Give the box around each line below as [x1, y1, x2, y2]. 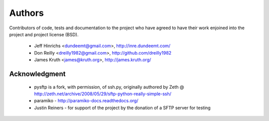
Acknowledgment [9, 69, 66, 78]
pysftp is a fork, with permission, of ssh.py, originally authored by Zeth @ [34, 84, 184, 90]
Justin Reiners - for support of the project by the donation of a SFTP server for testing [34, 105, 211, 111]
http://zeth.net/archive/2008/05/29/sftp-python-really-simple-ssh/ [34, 91, 172, 97]
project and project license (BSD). [9, 31, 79, 37]
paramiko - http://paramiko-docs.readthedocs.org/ [34, 98, 138, 104]
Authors [9, 7, 44, 18]
